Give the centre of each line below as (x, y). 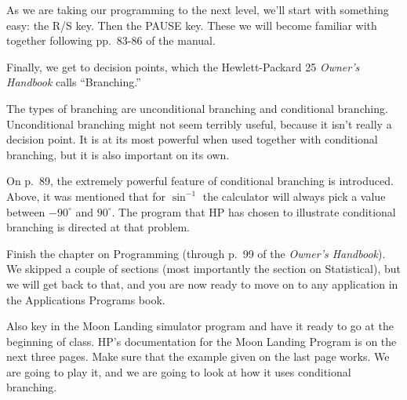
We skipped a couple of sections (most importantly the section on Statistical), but (203, 269)
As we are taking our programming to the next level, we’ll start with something (198, 9)
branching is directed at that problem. (98, 227)
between (26, 211)
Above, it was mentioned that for (86, 196)
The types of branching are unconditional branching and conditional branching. (197, 108)
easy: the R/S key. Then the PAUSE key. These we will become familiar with (192, 25)
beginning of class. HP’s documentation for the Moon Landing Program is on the (202, 341)
